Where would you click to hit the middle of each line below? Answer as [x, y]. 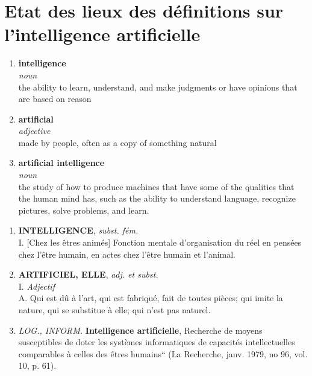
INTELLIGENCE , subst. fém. [78, 230]
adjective [34, 131]
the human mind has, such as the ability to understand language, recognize [157, 198]
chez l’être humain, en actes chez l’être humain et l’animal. [127, 254]
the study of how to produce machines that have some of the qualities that [156, 186]
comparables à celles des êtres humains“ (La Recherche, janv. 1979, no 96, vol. [163, 353]
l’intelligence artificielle [102, 34]
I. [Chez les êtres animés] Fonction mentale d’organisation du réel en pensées [160, 242]
